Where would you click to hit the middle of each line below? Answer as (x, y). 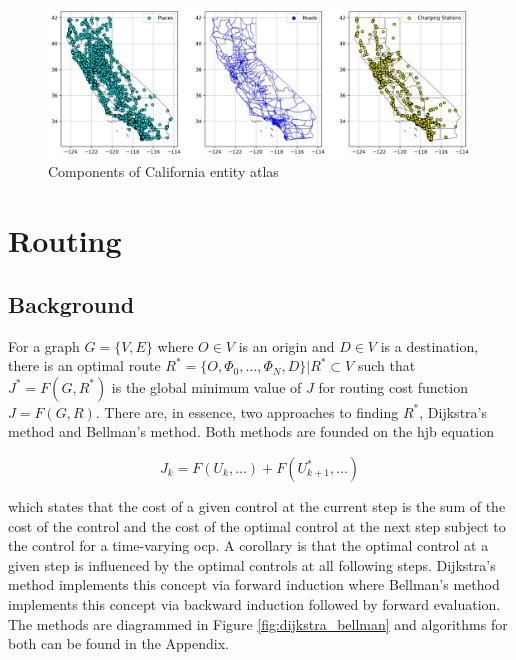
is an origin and (286, 345)
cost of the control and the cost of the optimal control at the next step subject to (257, 525)
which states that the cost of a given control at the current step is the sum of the (257, 506)
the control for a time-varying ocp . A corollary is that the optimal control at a (248, 545)
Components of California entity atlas (163, 171)
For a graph (44, 345)
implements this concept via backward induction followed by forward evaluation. (254, 604)
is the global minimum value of (206, 386)
